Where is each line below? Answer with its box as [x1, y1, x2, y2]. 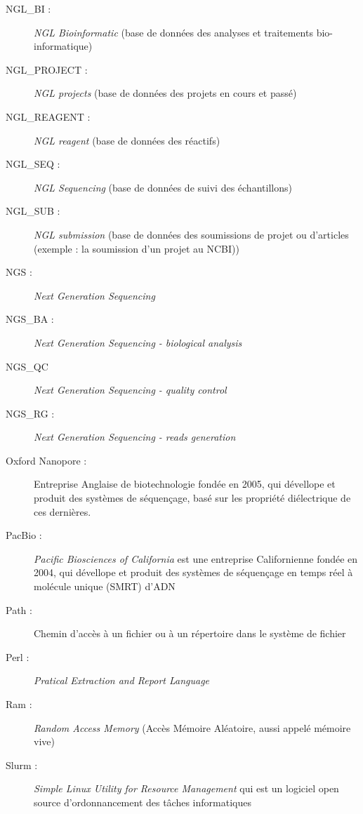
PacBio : [6, 528, 42, 542]
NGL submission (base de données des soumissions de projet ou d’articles [34, 227, 349, 241]
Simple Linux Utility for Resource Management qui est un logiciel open [34, 781, 339, 796]
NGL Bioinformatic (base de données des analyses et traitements [34, 25, 313, 39]
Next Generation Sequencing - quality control [34, 382, 227, 397]
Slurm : [6, 757, 38, 772]
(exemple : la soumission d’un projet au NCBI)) [34, 241, 239, 255]
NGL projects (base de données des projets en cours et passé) [34, 86, 297, 100]
